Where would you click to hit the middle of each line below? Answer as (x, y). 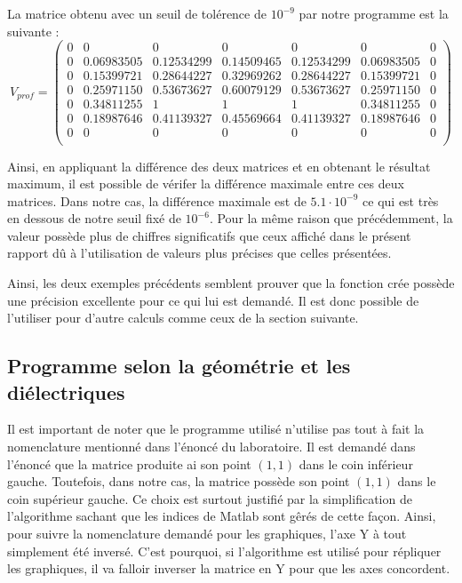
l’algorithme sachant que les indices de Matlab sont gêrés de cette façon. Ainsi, (222, 516)
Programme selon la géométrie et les (179, 366)
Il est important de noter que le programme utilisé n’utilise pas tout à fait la (216, 429)
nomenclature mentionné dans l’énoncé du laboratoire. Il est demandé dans (211, 447)
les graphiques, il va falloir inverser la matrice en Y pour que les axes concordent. (229, 568)
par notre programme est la (374, 13)
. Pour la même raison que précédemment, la (331, 218)
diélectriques (66, 391)
